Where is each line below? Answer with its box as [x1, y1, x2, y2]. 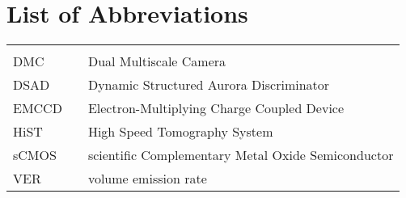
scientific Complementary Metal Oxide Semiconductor [87, 145, 394, 165]
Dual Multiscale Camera [87, 52, 226, 71]
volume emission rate [87, 169, 207, 188]
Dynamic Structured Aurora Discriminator [87, 75, 330, 95]
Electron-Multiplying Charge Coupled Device [87, 99, 345, 118]
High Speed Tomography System [87, 122, 273, 141]
